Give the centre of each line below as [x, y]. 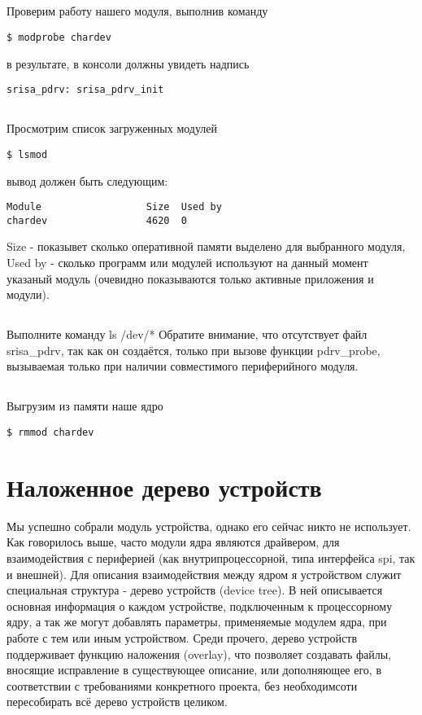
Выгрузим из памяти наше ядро [85, 406]
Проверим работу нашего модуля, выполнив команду [137, 11]
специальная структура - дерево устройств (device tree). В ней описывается [195, 590]
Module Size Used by [114, 207]
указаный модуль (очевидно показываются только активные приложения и [190, 278]
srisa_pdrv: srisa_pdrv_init [85, 90]
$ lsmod [27, 154]
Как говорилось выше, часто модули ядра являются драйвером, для [173, 542]
